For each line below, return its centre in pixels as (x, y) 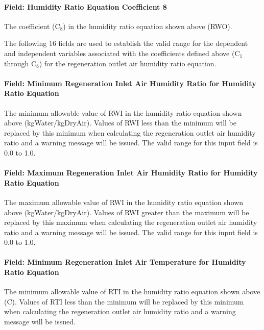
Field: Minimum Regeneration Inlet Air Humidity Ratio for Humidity (130, 83)
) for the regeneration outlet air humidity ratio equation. (128, 63)
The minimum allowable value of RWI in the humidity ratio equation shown (123, 112)
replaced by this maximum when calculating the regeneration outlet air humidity (131, 222)
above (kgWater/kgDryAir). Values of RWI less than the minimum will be (120, 123)
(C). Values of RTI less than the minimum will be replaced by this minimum (124, 301)
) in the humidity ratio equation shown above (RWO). (148, 26)
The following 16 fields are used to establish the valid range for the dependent (126, 43)
